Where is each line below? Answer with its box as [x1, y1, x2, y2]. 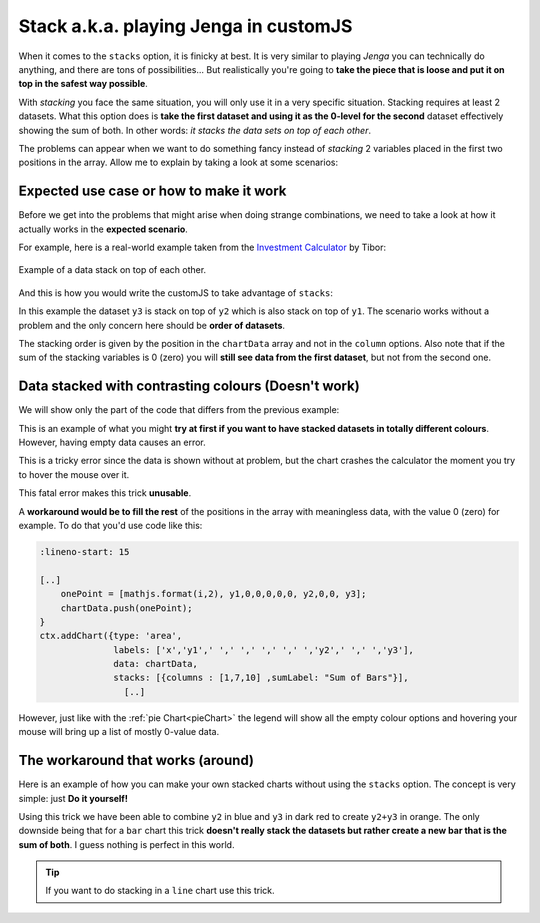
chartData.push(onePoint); [60, 602, 194, 614]
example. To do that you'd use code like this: [18, 519, 203, 531]
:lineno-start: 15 [39, 546, 130, 557]
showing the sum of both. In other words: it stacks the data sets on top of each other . [18, 124, 372, 136]
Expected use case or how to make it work [18, 183, 287, 200]
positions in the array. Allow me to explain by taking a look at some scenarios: [18, 156, 339, 169]
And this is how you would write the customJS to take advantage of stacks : [18, 286, 334, 299]
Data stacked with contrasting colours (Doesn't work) [18, 378, 360, 395]
